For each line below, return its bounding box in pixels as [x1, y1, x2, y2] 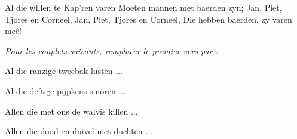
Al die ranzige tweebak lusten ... [5, 64, 123, 77]
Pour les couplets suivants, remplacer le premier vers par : [5, 44, 218, 57]
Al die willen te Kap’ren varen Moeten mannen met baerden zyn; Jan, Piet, [5, 1, 282, 13]
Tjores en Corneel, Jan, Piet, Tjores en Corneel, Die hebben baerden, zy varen [5, 13, 292, 25]
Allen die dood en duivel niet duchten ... [5, 125, 152, 137]
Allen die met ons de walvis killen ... [5, 104, 138, 117]
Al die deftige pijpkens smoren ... [5, 84, 126, 97]
